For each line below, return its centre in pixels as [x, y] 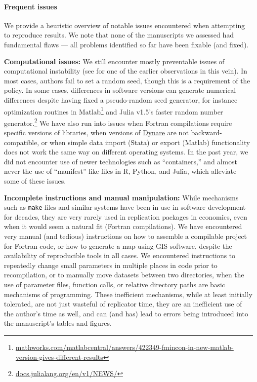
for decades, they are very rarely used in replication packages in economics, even [126, 216]
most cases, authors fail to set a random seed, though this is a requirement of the [127, 80]
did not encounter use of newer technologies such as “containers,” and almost [121, 161]
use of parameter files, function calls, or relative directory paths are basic [115, 285]
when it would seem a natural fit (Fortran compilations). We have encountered [123, 226]
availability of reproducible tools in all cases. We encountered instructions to [120, 255]
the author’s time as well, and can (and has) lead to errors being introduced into [126, 313]
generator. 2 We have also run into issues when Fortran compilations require [118, 122]
